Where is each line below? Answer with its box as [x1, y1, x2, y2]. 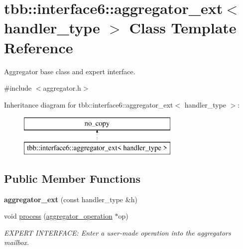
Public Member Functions [4, 170, 140, 186]
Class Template [129, 17, 237, 38]
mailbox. [4, 237, 29, 248]
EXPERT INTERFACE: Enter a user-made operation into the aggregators [4, 227, 231, 238]
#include [4, 83, 32, 93]
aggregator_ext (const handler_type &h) [4, 194, 137, 204]
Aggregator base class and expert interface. [4, 66, 135, 76]
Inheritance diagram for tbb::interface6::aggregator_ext [4, 99, 173, 110]
